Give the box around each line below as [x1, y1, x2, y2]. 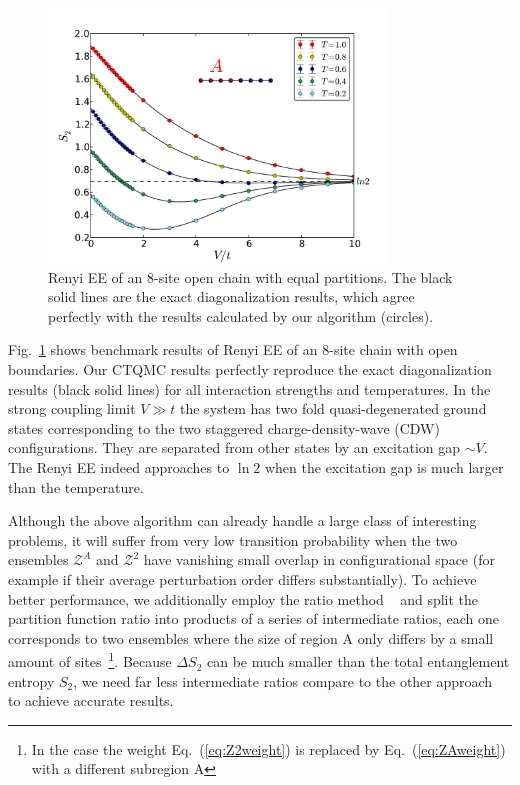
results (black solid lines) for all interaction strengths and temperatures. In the [8, 378, 491, 399]
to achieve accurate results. [8, 690, 174, 711]
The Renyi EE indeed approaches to [8, 457, 230, 478]
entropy [8, 670, 55, 691]
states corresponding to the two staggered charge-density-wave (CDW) [8, 417, 440, 438]
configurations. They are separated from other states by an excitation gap [8, 437, 461, 458]
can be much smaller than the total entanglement [207, 651, 510, 672]
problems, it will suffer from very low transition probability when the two [8, 529, 458, 550]
